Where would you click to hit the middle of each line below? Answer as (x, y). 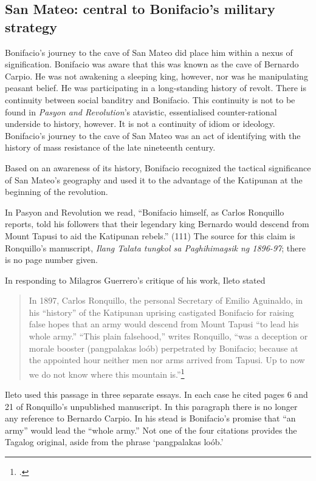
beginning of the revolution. (57, 192)
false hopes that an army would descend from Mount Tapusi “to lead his (164, 324)
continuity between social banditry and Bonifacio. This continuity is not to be (150, 99)
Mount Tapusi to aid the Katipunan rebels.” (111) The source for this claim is (150, 235)
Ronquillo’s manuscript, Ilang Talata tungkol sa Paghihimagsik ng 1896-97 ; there (155, 247)
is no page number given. (51, 260)
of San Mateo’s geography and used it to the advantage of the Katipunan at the (154, 179)
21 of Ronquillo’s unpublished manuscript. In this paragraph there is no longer (151, 406)
